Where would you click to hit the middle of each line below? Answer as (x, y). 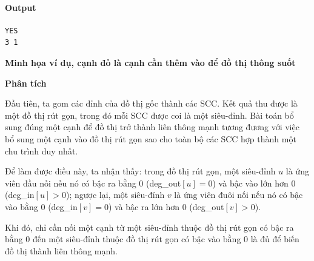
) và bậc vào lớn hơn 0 (254, 183)
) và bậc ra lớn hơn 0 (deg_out (166, 206)
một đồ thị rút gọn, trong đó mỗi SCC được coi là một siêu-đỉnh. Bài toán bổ (149, 115)
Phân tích (26, 83)
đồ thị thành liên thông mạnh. (61, 250)
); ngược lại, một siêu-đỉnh (115, 195)
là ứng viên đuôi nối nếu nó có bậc (239, 195)
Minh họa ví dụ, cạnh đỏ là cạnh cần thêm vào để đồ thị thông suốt (150, 62)
